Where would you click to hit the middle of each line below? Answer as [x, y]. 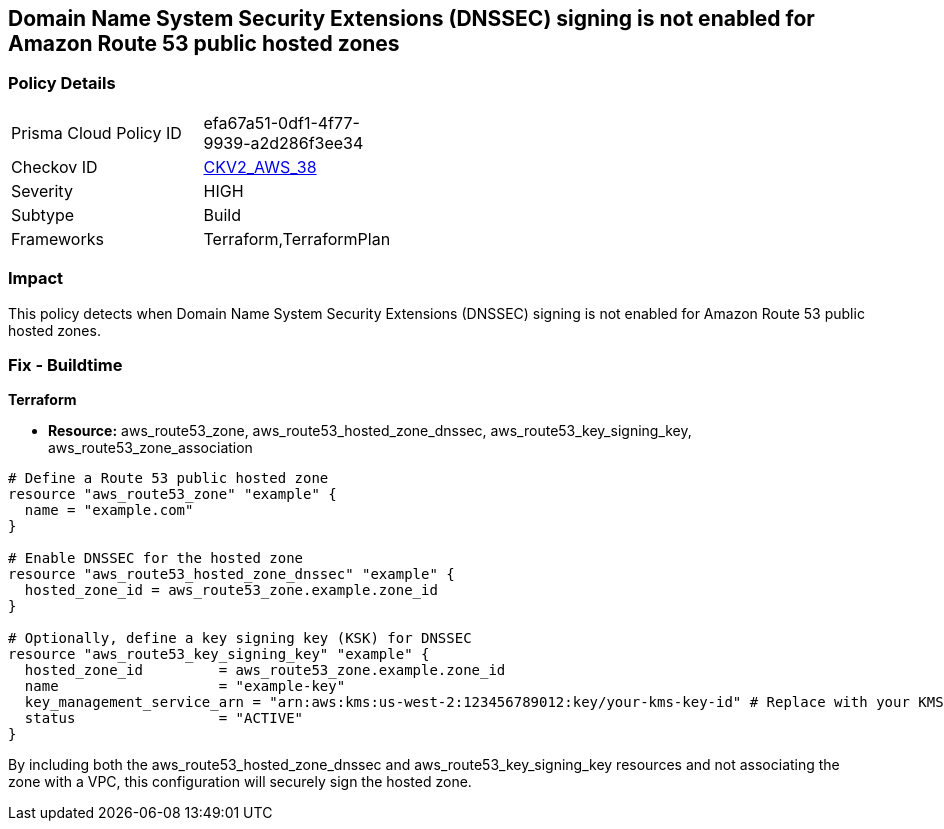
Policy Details [62, 83]
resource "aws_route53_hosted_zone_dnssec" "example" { [231, 574]
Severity [42, 190]
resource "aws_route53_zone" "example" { [172, 494]
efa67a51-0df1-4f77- [281, 122]
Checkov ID [54, 166]
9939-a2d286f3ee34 [283, 142]
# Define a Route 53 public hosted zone [168, 478]
